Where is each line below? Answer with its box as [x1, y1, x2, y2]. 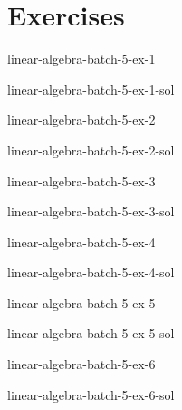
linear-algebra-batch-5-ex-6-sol [7, 385, 175, 404]
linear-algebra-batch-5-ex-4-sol [7, 263, 175, 282]
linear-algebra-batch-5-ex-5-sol [7, 324, 175, 343]
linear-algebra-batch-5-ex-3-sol [7, 202, 175, 221]
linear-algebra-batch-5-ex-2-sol [7, 140, 175, 159]
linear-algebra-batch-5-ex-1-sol [7, 79, 175, 98]
